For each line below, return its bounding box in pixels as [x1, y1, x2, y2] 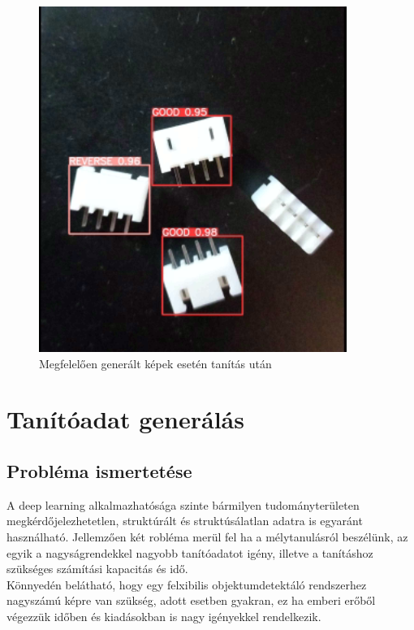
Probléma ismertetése [6, 458, 192, 483]
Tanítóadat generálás [6, 402, 244, 436]
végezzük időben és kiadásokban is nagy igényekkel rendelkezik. [6, 607, 321, 624]
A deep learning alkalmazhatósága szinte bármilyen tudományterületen [6, 496, 360, 513]
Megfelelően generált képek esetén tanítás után [39, 354, 272, 371]
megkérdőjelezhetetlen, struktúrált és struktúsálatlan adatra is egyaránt [6, 512, 363, 529]
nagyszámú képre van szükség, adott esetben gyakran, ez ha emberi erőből [6, 592, 376, 609]
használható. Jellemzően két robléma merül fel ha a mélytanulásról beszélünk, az [6, 528, 408, 545]
